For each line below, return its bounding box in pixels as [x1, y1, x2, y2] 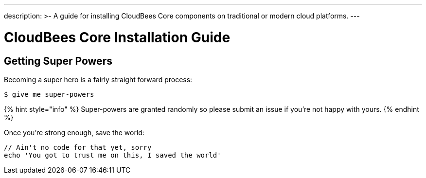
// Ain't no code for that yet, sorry [4, 143, 152, 151]
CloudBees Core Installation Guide [4, 29, 231, 46]
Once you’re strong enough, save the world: [4, 128, 144, 137]
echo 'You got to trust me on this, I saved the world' [4, 151, 221, 159]
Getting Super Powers [4, 54, 112, 67]
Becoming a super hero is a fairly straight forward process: [4, 75, 193, 84]
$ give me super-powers [4, 90, 94, 98]
